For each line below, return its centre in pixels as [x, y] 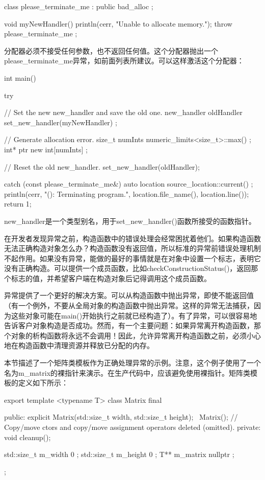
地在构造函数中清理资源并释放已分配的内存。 [79, 345]
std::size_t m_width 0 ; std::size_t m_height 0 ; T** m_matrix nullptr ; [119, 454]
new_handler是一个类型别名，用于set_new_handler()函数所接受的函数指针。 [130, 221]
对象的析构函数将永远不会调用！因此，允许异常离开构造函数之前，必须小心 [136, 335]
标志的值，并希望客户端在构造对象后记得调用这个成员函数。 [111, 278]
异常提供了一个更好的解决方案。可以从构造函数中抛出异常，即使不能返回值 [129, 295]
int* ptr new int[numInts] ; [46, 149]
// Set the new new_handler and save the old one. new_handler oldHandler [123, 112]
